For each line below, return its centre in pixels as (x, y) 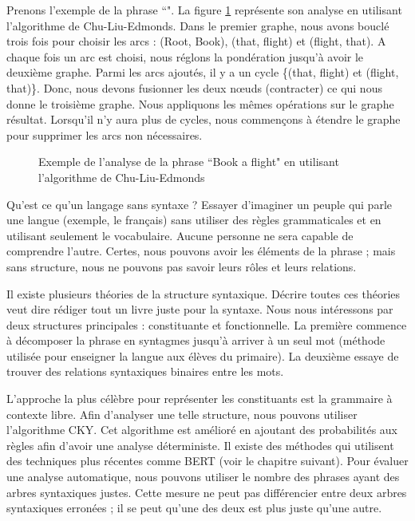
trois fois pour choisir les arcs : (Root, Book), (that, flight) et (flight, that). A (196, 41)
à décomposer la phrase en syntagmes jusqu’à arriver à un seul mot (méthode (196, 340)
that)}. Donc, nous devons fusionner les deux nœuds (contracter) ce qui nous (194, 87)
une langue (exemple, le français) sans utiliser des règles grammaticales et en (194, 220)
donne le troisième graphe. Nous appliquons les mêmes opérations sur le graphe (200, 103)
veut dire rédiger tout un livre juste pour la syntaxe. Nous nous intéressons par (200, 309)
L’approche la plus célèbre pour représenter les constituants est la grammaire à (200, 399)
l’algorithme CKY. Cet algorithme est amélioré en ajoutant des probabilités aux (202, 430)
